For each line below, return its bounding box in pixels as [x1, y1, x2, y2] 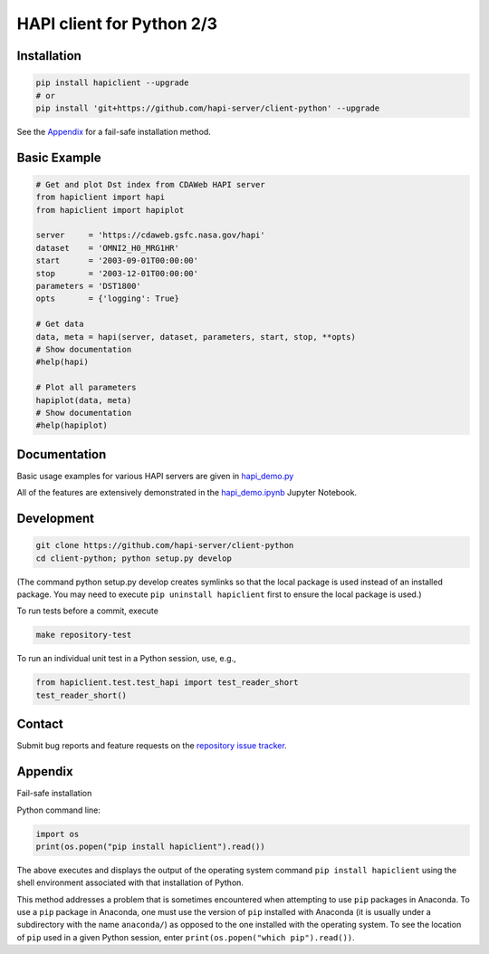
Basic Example [16, 149, 101, 165]
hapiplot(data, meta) [35, 395, 132, 405]
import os [35, 829, 80, 839]
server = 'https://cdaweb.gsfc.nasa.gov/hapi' [35, 230, 266, 240]
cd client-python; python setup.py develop [35, 553, 233, 564]
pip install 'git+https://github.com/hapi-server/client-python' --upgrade [35, 102, 380, 113]
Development [16, 511, 95, 526]
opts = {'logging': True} [35, 294, 180, 304]
